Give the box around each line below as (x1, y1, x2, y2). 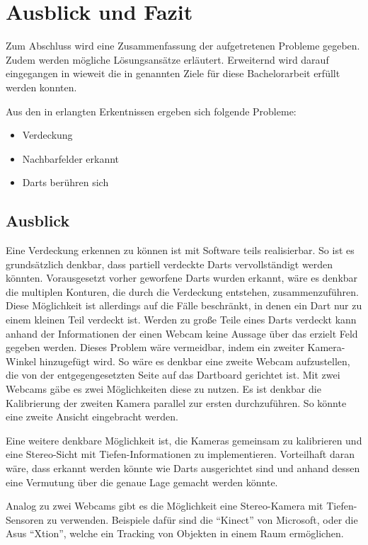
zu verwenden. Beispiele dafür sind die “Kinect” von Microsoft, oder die (47, 512, 358, 527)
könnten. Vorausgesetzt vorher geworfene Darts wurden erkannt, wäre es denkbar (6, 270, 358, 285)
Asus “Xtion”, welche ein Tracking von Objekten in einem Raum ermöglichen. (6, 526, 344, 541)
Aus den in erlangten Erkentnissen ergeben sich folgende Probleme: (6, 103, 297, 118)
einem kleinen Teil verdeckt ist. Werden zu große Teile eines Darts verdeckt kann (6, 312, 357, 327)
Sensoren (6, 512, 44, 527)
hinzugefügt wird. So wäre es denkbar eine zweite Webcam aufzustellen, (39, 353, 350, 368)
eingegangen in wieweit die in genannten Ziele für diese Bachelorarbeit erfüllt (6, 66, 340, 81)
